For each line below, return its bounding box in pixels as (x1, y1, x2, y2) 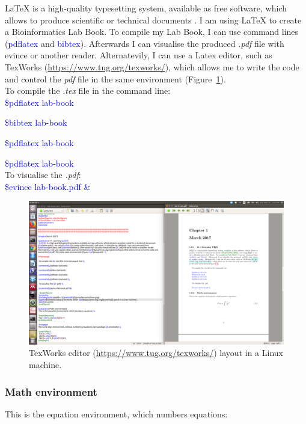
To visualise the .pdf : (5, 168, 81, 181)
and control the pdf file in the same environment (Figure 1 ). (5, 72, 226, 85)
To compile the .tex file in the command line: (5, 84, 171, 97)
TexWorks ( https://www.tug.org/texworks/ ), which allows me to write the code (5, 60, 299, 73)
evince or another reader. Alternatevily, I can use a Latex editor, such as (5, 49, 272, 61)
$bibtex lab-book (5, 116, 67, 129)
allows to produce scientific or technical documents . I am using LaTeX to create (5, 13, 302, 26)
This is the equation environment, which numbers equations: (5, 407, 228, 420)
